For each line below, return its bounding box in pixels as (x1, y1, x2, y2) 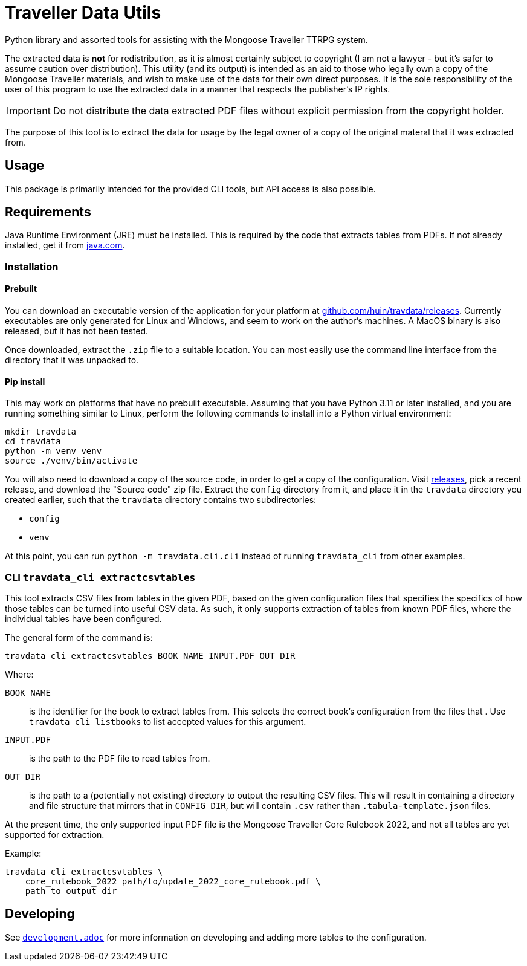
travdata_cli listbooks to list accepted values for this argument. (29, 716, 306, 727)
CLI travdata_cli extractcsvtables (5, 571, 196, 583)
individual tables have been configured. (5, 614, 162, 624)
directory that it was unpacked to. (5, 355, 139, 366)
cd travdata (5, 436, 61, 447)
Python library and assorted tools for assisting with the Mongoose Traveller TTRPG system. (5, 34, 368, 45)
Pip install (5, 376, 45, 387)
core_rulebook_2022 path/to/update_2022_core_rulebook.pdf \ (25, 877, 321, 886)
